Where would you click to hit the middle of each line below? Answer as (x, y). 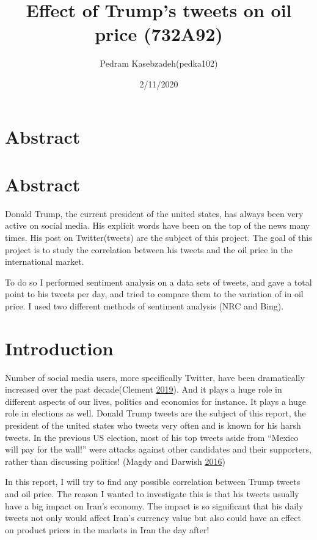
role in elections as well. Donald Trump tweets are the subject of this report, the (155, 413)
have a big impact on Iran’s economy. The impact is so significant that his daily (154, 505)
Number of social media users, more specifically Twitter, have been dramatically (155, 377)
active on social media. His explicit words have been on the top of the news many (158, 225)
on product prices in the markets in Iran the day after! (107, 529)
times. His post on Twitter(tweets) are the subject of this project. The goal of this (158, 237)
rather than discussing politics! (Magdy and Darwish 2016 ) (115, 461)
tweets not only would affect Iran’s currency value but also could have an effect (153, 518)
